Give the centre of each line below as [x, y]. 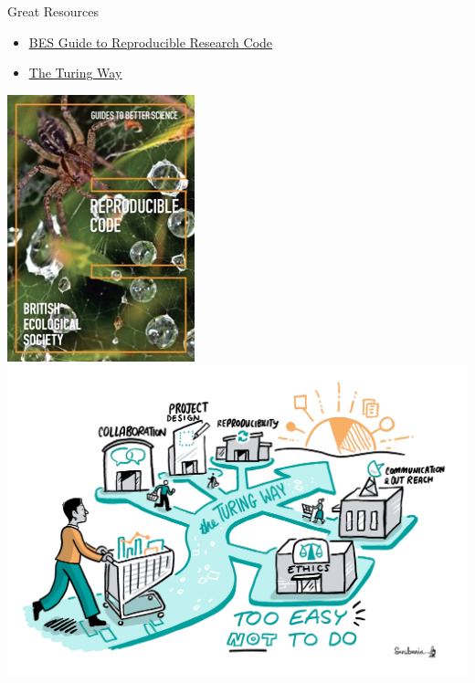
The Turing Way [75, 73]
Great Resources [53, 11]
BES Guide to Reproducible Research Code [151, 42]
